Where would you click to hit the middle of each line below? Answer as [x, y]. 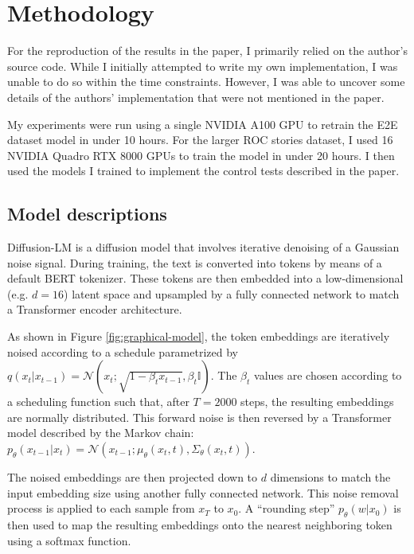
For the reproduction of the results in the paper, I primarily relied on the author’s [207, 51]
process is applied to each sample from [101, 508]
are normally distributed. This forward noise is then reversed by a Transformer [199, 417]
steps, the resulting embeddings [317, 402]
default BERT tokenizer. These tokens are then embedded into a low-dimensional [205, 278]
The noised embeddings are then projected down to [133, 477]
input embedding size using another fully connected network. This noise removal [203, 492]
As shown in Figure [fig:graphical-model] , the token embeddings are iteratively [199, 336]
